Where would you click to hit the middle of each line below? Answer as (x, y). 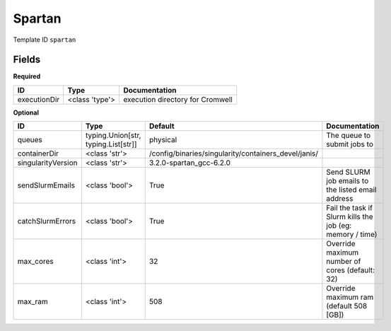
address (340, 199)
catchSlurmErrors (47, 221)
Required (27, 76)
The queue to (349, 136)
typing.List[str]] (111, 144)
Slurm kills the (350, 217)
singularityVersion (47, 163)
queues (30, 140)
